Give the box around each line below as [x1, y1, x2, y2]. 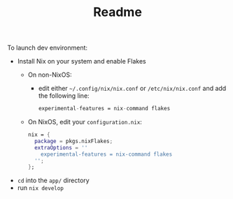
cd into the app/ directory [17, 176, 90, 185]
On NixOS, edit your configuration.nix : [27, 118, 142, 126]
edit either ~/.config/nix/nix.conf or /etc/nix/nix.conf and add [38, 84, 227, 93]
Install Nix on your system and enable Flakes [17, 57, 146, 66]
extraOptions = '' [34, 144, 88, 151]
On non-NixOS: [27, 71, 72, 79]
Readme [93, 4, 142, 20]
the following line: [38, 91, 90, 100]
